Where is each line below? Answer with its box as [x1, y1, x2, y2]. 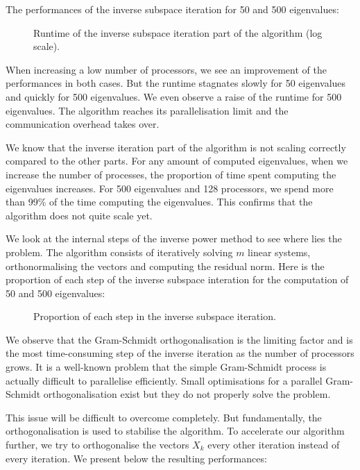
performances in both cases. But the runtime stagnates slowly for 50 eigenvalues [6, 76, 346, 90]
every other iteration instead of [207, 437, 340, 452]
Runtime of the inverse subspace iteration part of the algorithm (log [33, 25, 323, 40]
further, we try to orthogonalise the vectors [6, 437, 189, 452]
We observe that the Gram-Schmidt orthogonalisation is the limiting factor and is [6, 332, 353, 346]
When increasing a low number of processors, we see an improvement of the [6, 62, 327, 76]
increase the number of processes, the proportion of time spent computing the [6, 167, 336, 181]
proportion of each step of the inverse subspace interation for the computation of [6, 272, 349, 287]
